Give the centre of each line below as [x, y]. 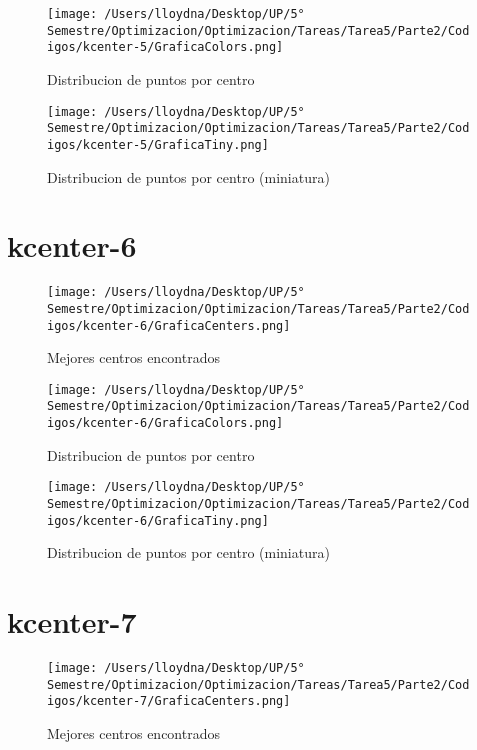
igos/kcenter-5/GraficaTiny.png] [158, 144]
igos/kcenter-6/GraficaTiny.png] [158, 520]
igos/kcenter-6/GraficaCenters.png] [169, 325]
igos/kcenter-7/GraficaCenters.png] [169, 701]
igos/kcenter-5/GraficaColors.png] [165, 47]
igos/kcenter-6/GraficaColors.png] [165, 423]
